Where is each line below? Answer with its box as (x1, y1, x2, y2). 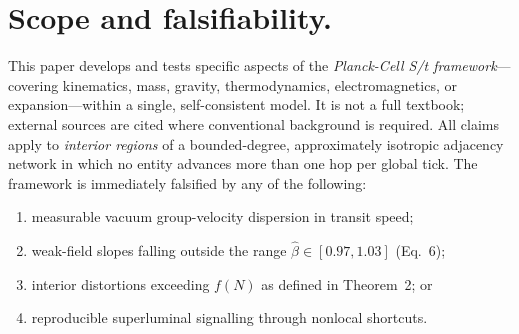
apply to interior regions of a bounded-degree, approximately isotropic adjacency (8, 133, 504, 154)
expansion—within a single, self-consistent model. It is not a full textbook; (8, 94, 465, 115)
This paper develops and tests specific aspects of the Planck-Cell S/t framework (8, 55, 497, 76)
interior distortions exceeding (31, 273, 210, 294)
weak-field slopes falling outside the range (31, 240, 287, 261)
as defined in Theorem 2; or (261, 273, 433, 294)
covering (8, 74, 59, 95)
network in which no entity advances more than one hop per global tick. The (8, 153, 478, 174)
